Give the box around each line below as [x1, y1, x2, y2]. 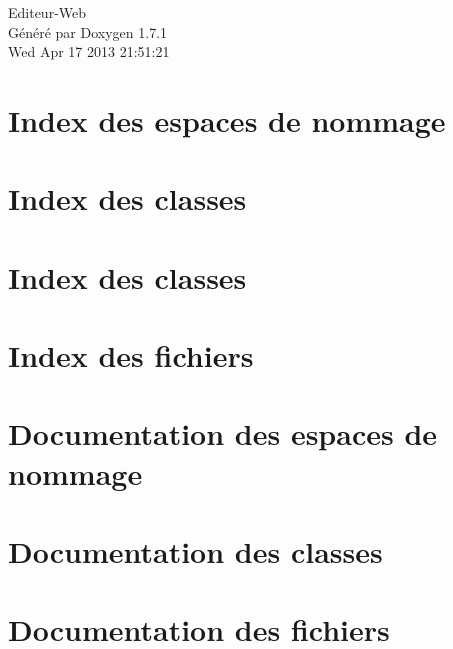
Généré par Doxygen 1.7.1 [8, 21, 168, 42]
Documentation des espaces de [8, 413, 438, 454]
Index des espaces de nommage [8, 99, 446, 140]
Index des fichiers [8, 335, 254, 376]
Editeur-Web [8, 2, 87, 22]
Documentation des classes [8, 531, 383, 572]
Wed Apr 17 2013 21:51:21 [8, 41, 170, 62]
